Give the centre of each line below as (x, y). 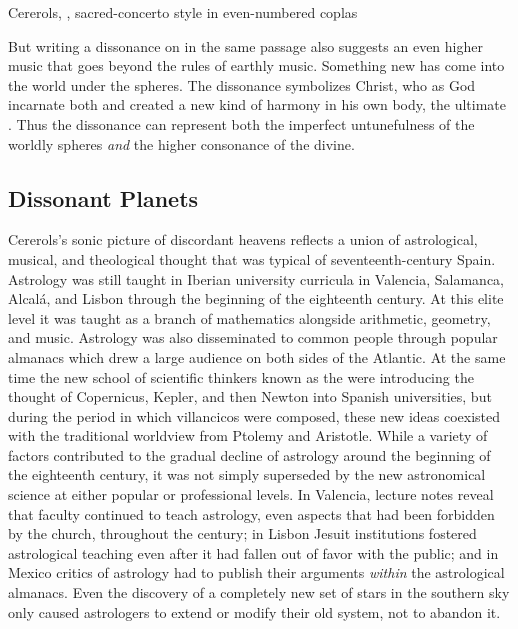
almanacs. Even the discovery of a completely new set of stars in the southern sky (259, 592)
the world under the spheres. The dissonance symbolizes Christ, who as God (242, 84)
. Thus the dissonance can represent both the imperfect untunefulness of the (241, 123)
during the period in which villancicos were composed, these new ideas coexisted (254, 415)
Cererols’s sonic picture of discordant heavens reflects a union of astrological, (243, 239)
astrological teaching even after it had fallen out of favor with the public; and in (253, 552)
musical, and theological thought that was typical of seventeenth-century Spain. (252, 258)
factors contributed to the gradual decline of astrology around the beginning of (249, 454)
